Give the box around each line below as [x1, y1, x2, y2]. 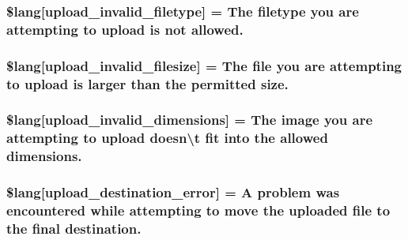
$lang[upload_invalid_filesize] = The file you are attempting [6, 55, 402, 75]
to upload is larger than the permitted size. [6, 73, 289, 93]
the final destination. [6, 218, 142, 238]
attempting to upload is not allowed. [6, 19, 244, 39]
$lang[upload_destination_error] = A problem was [6, 182, 340, 202]
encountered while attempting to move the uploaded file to [6, 201, 391, 220]
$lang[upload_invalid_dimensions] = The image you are [6, 110, 373, 129]
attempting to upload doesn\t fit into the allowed [6, 128, 328, 148]
